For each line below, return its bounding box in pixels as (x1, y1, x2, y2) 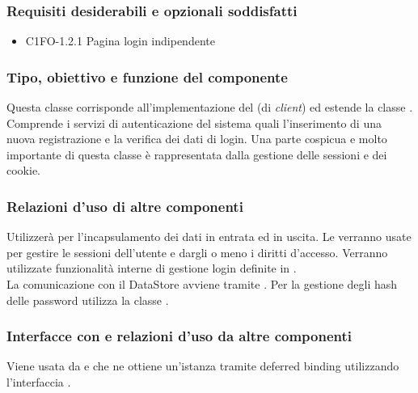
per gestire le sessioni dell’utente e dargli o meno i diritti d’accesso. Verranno (6, 243, 388, 260)
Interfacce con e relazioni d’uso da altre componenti (6, 326, 353, 346)
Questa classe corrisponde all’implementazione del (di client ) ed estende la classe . (6, 99, 413, 116)
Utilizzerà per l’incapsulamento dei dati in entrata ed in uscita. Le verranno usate (6, 228, 412, 245)
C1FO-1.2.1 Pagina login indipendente (25, 32, 215, 49)
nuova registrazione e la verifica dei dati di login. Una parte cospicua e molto (6, 130, 387, 147)
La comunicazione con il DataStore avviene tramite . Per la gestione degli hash (6, 276, 398, 292)
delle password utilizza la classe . (6, 291, 169, 308)
